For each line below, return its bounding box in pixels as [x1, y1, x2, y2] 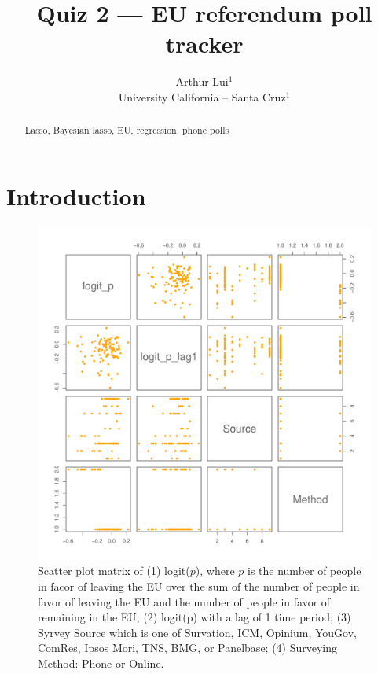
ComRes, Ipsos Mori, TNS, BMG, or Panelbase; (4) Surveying [38, 639, 338, 656]
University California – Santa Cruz [118, 88, 286, 105]
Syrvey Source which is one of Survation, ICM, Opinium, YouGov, [38, 624, 357, 640]
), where [195, 562, 235, 579]
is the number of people [248, 562, 361, 579]
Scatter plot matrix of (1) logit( [38, 562, 190, 579]
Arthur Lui [175, 73, 229, 90]
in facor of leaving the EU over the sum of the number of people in [38, 578, 360, 595]
